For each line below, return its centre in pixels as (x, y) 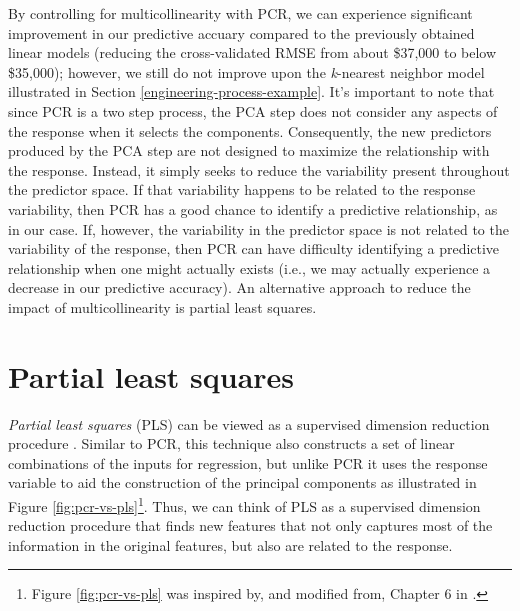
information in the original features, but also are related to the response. (230, 544)
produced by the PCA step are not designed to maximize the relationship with (249, 150)
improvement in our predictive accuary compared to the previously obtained (241, 32)
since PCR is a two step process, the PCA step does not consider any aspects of (253, 110)
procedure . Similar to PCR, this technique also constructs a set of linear (231, 443)
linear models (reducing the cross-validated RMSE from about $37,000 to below (252, 52)
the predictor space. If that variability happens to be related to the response (242, 189)
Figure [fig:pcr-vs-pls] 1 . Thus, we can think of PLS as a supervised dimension (244, 504)
